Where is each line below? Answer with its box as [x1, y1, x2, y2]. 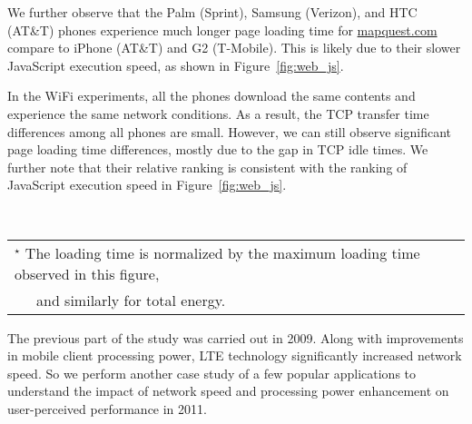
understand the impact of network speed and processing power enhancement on [7, 381, 449, 400]
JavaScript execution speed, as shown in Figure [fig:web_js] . [7, 55, 344, 74]
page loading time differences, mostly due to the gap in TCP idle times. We [7, 140, 428, 159]
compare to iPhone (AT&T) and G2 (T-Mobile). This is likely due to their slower [7, 38, 461, 57]
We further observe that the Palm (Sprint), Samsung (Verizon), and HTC [7, 3, 418, 21]
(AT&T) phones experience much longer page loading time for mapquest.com [7, 20, 438, 39]
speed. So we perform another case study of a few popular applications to [7, 363, 417, 382]
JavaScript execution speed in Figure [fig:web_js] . [7, 175, 287, 194]
